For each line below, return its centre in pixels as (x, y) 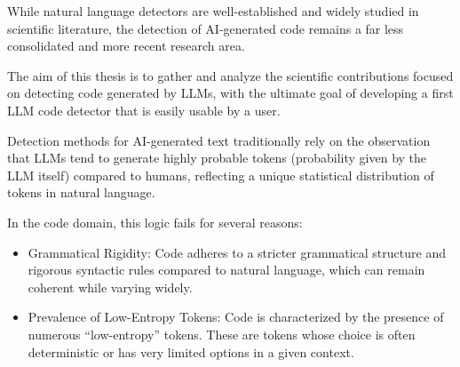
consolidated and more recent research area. (126, 46)
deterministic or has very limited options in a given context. (191, 351)
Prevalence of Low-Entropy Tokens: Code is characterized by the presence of (236, 317)
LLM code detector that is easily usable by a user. (144, 110)
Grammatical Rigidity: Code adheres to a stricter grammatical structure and (237, 252)
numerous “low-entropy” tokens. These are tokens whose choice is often (222, 334)
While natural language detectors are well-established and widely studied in (213, 11)
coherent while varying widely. (110, 287)
